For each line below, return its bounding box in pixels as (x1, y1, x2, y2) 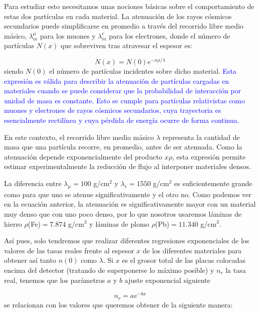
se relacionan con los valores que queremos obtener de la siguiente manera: (4, 299, 233, 309)
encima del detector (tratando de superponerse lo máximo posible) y (4, 264, 214, 275)
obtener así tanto (4, 255, 56, 265)
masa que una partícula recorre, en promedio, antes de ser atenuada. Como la (4, 141, 242, 152)
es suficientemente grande (174, 178, 252, 188)
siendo (4, 66, 24, 76)
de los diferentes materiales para (142, 245, 242, 255)
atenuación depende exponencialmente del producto (4, 151, 162, 162)
